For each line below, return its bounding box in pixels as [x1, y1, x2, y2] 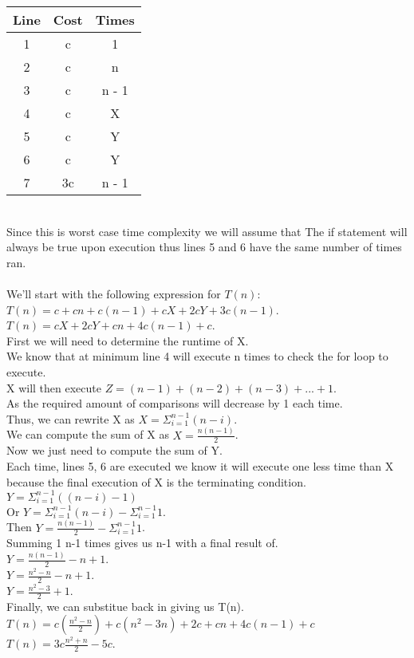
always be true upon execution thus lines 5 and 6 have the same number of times [6, 238, 402, 255]
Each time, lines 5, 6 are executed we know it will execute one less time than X [6, 458, 394, 475]
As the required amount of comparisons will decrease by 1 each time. [6, 395, 343, 412]
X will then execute [6, 379, 101, 396]
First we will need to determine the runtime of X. [6, 332, 249, 349]
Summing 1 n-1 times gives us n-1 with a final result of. [6, 534, 278, 551]
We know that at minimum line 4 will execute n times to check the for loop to [6, 348, 388, 364]
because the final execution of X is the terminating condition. [6, 473, 306, 490]
